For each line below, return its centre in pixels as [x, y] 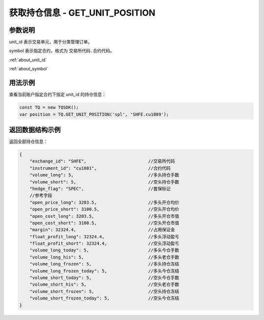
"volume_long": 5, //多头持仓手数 [104, 175]
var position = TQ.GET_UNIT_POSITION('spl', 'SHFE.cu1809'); [94, 114]
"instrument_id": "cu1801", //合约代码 [100, 168]
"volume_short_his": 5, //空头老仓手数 [104, 285]
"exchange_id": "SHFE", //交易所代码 [102, 161]
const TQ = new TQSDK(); [49, 107]
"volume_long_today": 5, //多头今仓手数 [104, 250]
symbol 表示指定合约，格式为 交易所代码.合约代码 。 [62, 51]
